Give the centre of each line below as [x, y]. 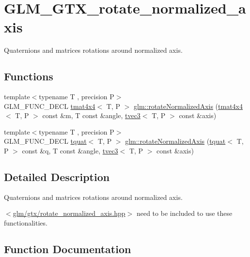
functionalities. [26, 223]
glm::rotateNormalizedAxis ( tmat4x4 [188, 106]
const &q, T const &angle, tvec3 [70, 151]
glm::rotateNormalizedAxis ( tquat [175, 141]
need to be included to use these [184, 213]
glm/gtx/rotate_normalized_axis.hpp [69, 213]
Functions [29, 76]
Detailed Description [57, 177]
